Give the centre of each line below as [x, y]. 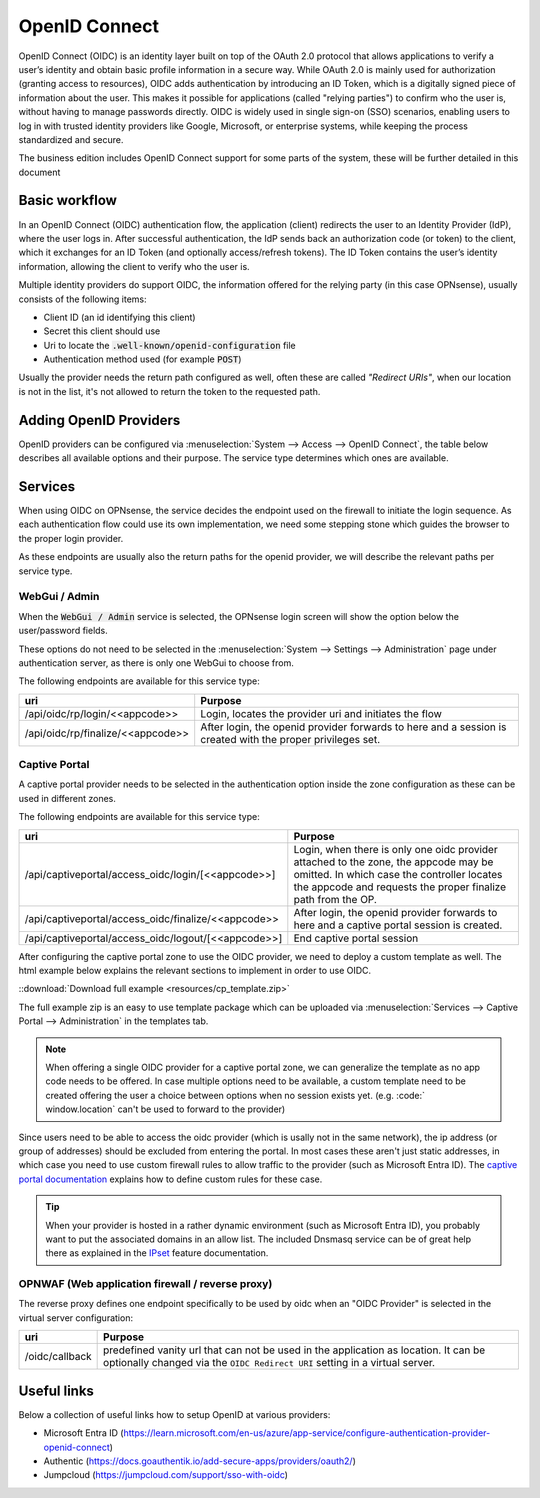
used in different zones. [67, 798]
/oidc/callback [58, 1357]
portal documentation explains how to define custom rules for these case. [170, 1179]
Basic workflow [67, 200]
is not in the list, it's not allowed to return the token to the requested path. [169, 391]
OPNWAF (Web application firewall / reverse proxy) [145, 1284]
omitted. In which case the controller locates [398, 874]
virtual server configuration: [76, 1317]
